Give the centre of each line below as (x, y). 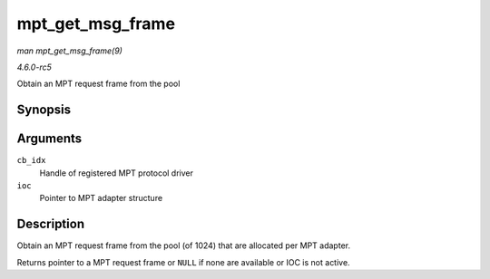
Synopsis (44, 110)
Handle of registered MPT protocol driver (117, 173)
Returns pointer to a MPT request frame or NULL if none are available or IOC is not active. (183, 262)
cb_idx (31, 160)
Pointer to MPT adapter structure (101, 198)
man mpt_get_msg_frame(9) (69, 51)
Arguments (49, 139)
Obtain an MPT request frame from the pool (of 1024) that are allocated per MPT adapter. (184, 245)
